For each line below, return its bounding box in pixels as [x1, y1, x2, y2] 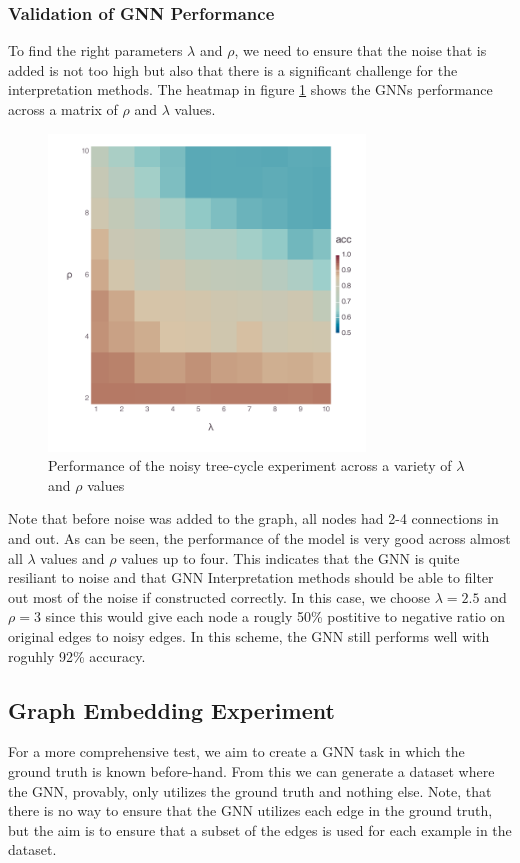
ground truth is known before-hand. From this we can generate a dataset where [8, 760, 495, 781]
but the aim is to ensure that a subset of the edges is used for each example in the [8, 819, 512, 840]
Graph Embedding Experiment [8, 694, 335, 725]
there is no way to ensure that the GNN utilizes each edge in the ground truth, [8, 800, 493, 821]
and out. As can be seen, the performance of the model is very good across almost [8, 527, 511, 548]
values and [40, 547, 105, 568]
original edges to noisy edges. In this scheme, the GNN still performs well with [8, 625, 490, 646]
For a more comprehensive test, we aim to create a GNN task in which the [8, 741, 465, 762]
